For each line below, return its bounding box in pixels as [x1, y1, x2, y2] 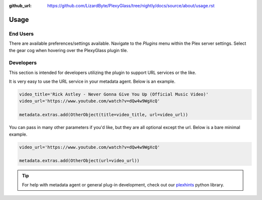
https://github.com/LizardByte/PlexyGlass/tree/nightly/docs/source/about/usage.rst [47, 3, 215, 8]
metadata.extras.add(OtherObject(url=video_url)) [19, 158, 140, 164]
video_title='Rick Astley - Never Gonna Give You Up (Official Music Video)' [19, 91, 209, 97]
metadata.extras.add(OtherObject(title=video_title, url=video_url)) [19, 112, 188, 118]
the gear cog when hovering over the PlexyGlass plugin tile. [9, 47, 128, 53]
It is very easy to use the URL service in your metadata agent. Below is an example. [9, 78, 176, 85]
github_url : [9, 3, 32, 8]
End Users [9, 30, 34, 37]
